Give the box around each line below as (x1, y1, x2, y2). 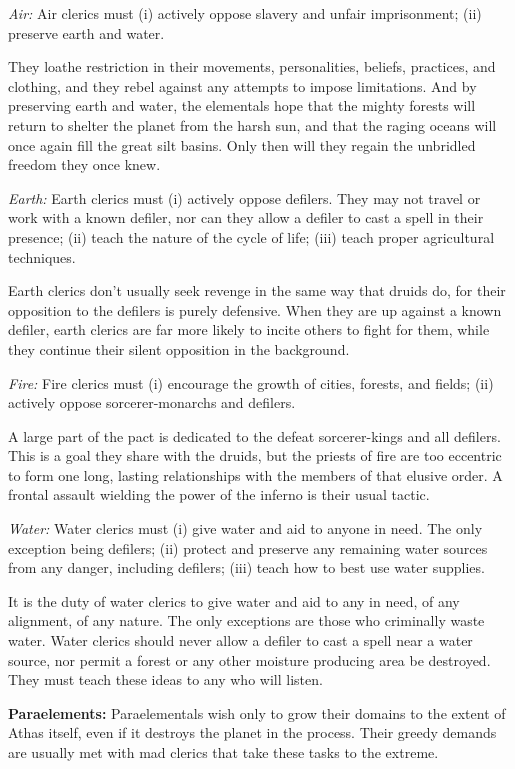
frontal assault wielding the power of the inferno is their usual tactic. (8, 484, 430, 505)
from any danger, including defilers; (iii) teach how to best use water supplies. (8, 557, 485, 578)
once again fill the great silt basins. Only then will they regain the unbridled (8, 134, 476, 155)
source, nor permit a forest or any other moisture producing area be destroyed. (8, 649, 491, 670)
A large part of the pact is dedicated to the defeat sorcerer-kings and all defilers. (8, 425, 501, 446)
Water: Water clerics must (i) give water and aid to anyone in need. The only (8, 518, 483, 539)
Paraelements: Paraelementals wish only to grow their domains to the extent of (8, 702, 506, 723)
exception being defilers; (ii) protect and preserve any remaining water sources (8, 537, 488, 558)
